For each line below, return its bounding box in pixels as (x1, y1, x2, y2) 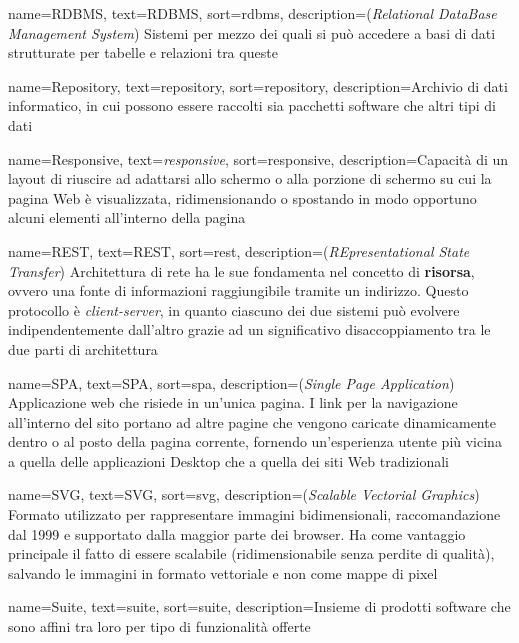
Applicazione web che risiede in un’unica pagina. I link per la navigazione (8, 392, 458, 413)
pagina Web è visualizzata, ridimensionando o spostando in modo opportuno (8, 187, 477, 208)
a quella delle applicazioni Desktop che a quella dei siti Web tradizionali (8, 450, 450, 471)
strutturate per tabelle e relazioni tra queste (8, 42, 278, 63)
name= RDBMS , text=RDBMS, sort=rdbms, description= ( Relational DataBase (8, 3, 497, 23)
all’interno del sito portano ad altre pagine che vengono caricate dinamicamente (8, 411, 496, 432)
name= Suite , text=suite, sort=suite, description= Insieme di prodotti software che (8, 596, 511, 617)
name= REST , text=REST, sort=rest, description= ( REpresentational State (8, 240, 470, 261)
